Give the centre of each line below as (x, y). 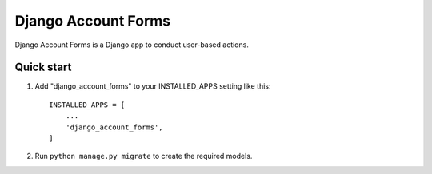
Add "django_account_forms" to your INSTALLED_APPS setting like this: (153, 86)
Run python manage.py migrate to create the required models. (144, 156)
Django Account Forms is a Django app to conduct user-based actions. (132, 45)
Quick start (43, 67)
